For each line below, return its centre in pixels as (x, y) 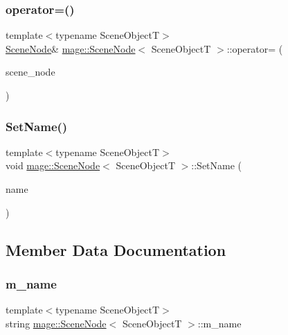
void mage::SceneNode (53, 165)
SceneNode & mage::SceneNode (71, 48)
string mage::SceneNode (56, 323)
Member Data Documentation (116, 249)
